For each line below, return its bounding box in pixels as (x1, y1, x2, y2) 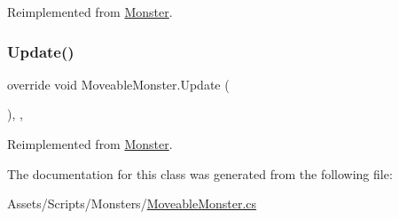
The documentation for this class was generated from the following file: (7, 164, 393, 183)
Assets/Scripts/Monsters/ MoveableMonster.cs (7, 194, 257, 213)
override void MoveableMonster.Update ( (7, 74, 230, 93)
